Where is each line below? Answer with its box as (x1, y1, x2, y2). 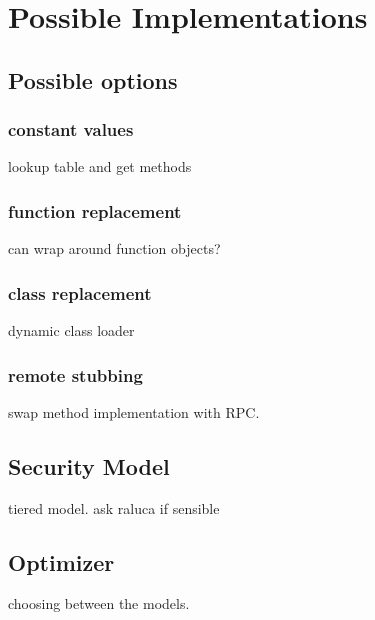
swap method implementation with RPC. (8, 401, 260, 422)
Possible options (8, 64, 178, 95)
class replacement (8, 280, 152, 305)
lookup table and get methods (8, 156, 192, 177)
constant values (8, 117, 134, 142)
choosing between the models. (8, 593, 190, 614)
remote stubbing (8, 362, 143, 387)
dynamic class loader (8, 320, 135, 340)
